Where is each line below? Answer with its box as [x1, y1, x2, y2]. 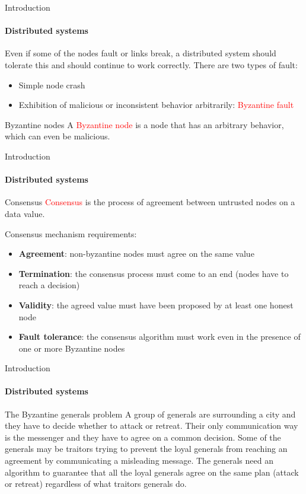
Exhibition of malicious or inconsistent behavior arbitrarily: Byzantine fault [18, 98, 294, 111]
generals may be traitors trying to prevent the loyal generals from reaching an [5, 442, 288, 455]
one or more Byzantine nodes [18, 342, 125, 354]
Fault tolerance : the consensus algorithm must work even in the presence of [18, 330, 301, 343]
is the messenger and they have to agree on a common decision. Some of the [5, 431, 281, 443]
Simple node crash [18, 78, 85, 91]
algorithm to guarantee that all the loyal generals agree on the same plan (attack [5, 466, 299, 478]
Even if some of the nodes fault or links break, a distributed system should [5, 47, 276, 59]
